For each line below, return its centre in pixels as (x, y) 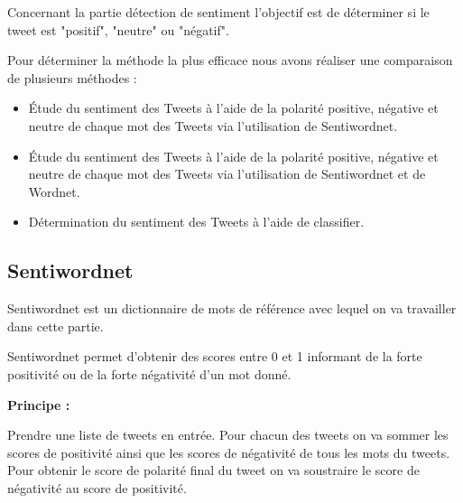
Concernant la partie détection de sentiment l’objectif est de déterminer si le (218, 12)
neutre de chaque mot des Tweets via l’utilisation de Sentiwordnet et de (227, 174)
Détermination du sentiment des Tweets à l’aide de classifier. (196, 222)
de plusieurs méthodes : (72, 77)
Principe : (39, 404)
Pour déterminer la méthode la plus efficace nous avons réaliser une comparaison (230, 60)
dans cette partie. (56, 326)
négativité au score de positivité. (97, 487)
